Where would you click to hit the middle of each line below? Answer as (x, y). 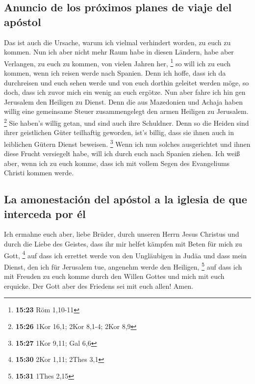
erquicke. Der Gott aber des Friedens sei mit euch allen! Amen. (99, 286)
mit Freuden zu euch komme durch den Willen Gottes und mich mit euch (114, 276)
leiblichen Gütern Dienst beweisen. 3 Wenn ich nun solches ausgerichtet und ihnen (127, 143)
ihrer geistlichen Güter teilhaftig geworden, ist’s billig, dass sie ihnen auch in (119, 132)
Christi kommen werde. (39, 173)
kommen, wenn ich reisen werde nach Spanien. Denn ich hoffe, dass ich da (115, 73)
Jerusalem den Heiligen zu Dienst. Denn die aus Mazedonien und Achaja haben (123, 101)
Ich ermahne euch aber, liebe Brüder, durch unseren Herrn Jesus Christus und (122, 234)
